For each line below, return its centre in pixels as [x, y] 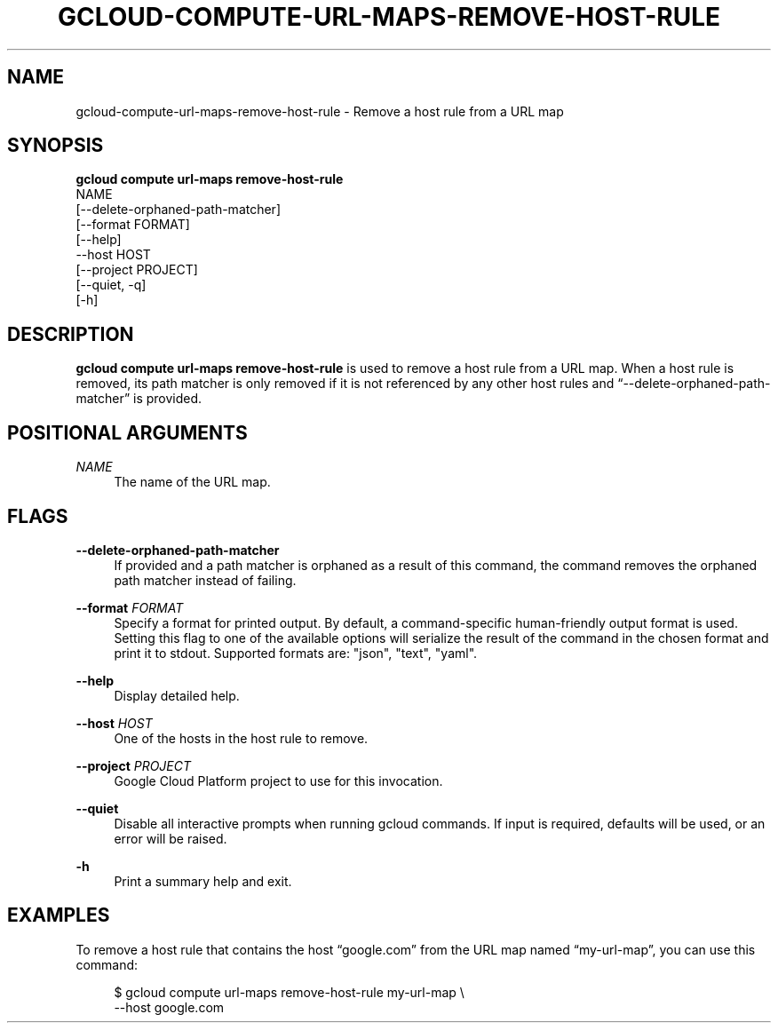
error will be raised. [171, 838]
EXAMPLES [59, 915]
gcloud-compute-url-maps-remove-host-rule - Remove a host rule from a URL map [320, 111]
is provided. [167, 399]
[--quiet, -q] [111, 285]
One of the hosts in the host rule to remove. [241, 738]
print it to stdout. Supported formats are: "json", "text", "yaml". [296, 653]
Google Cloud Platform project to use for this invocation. [278, 780]
